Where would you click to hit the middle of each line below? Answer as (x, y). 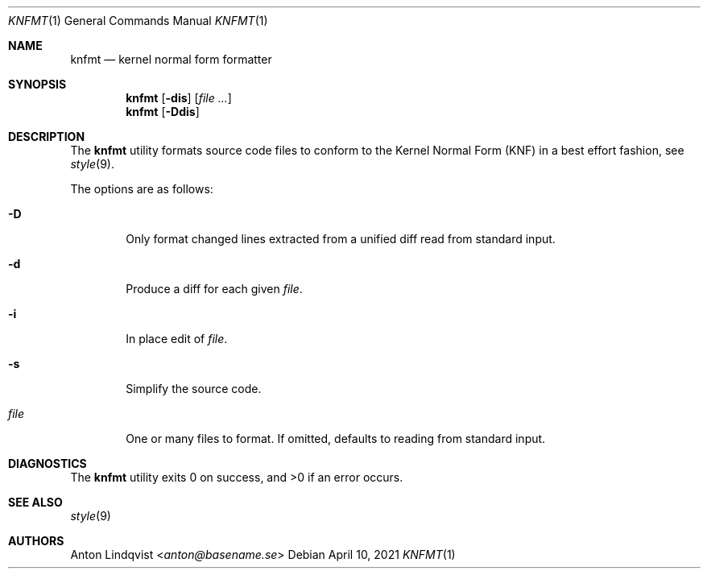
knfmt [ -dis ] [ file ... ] (179, 98)
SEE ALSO (35, 502)
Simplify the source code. (194, 389)
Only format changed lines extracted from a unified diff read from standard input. (341, 239)
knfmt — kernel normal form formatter (171, 59)
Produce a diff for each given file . (214, 289)
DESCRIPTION (47, 137)
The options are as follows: (142, 189)
